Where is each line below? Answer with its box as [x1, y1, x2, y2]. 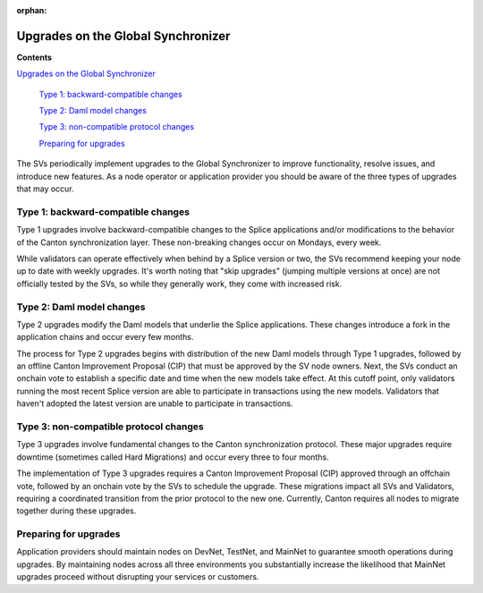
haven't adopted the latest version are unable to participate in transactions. [16, 398, 293, 409]
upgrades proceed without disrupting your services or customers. [16, 572, 259, 582]
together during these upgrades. [16, 505, 137, 516]
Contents [16, 52, 53, 63]
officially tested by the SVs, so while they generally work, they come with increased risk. [16, 278, 343, 289]
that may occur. [16, 183, 75, 194]
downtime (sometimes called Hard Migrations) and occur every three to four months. [16, 452, 330, 462]
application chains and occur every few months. [16, 332, 194, 343]
